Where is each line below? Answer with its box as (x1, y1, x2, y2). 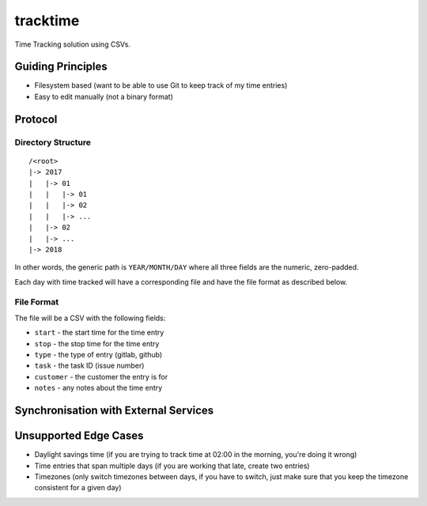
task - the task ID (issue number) (34, 361, 145, 371)
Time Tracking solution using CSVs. (14, 40, 130, 49)
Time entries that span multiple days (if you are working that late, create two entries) (34, 461, 310, 470)
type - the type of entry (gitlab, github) (34, 350, 163, 360)
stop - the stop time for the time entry (34, 338, 160, 348)
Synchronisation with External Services (14, 404, 214, 417)
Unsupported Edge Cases (14, 429, 144, 443)
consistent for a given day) (34, 483, 122, 493)
